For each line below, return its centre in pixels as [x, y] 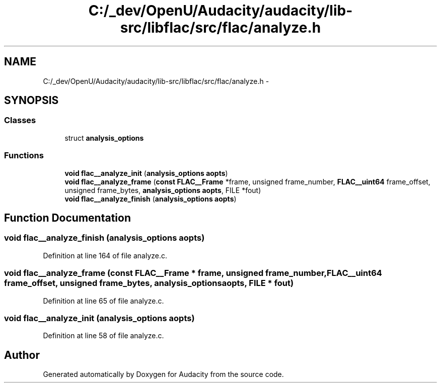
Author [22, 355]
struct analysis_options [104, 138]
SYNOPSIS [31, 101]
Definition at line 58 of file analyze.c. [103, 336]
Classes [20, 120]
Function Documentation [67, 218]
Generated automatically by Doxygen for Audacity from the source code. [163, 374]
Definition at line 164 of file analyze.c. [105, 255]
